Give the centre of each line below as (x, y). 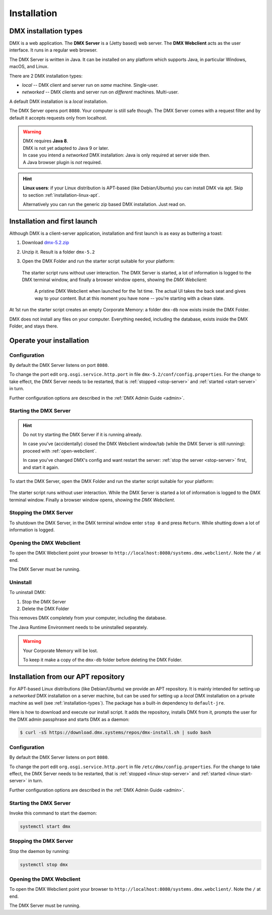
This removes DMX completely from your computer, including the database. (88, 618)
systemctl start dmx (45, 826)
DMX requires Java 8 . (46, 141)
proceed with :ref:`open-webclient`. (60, 451)
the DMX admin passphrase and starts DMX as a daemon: (69, 719)
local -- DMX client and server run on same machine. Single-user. (90, 85)
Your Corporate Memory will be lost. (60, 651)
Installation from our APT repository (67, 677)
